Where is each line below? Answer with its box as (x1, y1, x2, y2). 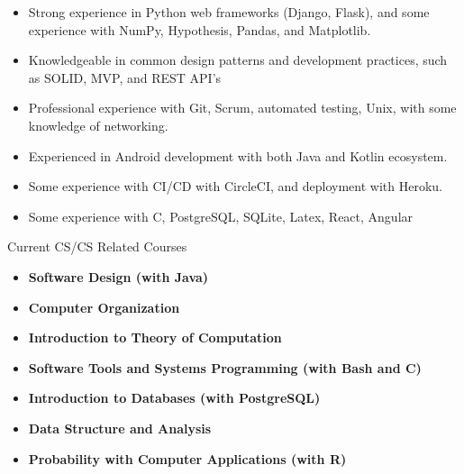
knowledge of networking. (28, 115, 168, 134)
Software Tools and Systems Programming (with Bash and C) (28, 358, 422, 377)
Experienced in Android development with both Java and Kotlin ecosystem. (28, 146, 448, 165)
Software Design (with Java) (28, 267, 209, 286)
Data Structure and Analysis (28, 418, 212, 437)
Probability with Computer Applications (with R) (28, 449, 347, 468)
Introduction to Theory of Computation (28, 328, 282, 347)
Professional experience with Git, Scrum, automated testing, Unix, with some (28, 98, 457, 117)
